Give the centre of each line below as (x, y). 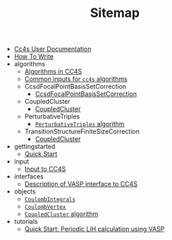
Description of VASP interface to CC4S (81, 184)
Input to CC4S (45, 169)
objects (25, 191)
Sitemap (115, 13)
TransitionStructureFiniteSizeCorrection (82, 131)
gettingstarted (35, 147)
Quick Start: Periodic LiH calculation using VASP (94, 229)
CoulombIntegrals (50, 200)
